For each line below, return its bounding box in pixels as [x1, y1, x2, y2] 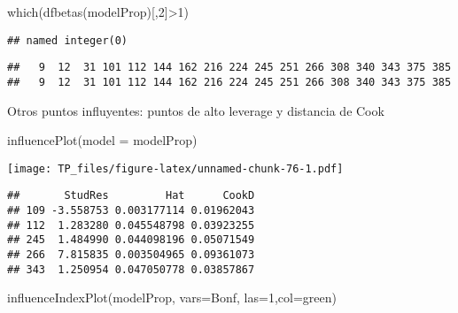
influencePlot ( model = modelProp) [7, 131, 198, 149]
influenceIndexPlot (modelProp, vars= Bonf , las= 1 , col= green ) [7, 288, 337, 307]
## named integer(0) [7, 34, 128, 47]
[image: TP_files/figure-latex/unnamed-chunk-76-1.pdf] [7, 162, 344, 175]
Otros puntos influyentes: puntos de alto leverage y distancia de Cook [7, 101, 384, 119]
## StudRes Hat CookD [7, 189, 255, 202]
